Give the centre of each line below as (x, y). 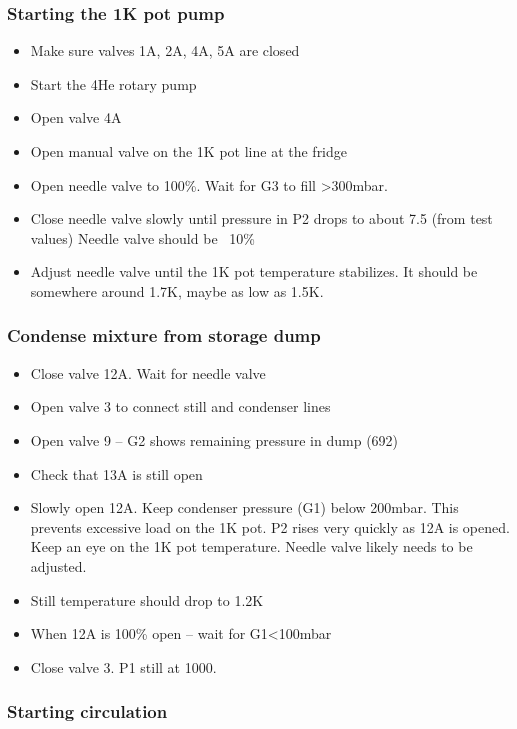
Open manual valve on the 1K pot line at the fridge (189, 151)
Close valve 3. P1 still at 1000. (123, 666)
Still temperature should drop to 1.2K (147, 599)
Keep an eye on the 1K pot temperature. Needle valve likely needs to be (251, 546)
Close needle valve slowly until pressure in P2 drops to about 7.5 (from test (261, 218)
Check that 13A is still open (116, 473)
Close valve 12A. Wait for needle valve (148, 372)
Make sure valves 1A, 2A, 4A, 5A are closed (165, 50)
